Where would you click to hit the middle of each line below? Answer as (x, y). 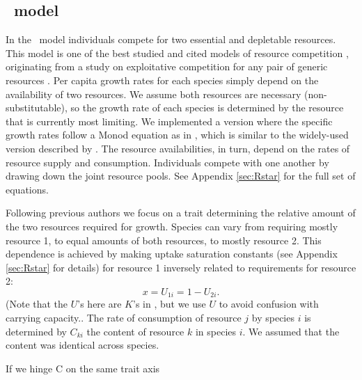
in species (216, 331)
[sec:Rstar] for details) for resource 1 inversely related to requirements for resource (181, 267)
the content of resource (135, 331)
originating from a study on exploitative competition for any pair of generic (167, 66)
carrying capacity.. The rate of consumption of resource (124, 317)
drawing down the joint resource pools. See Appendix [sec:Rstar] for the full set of (181, 176)
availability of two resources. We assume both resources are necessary (154, 94)
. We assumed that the (291, 331)
